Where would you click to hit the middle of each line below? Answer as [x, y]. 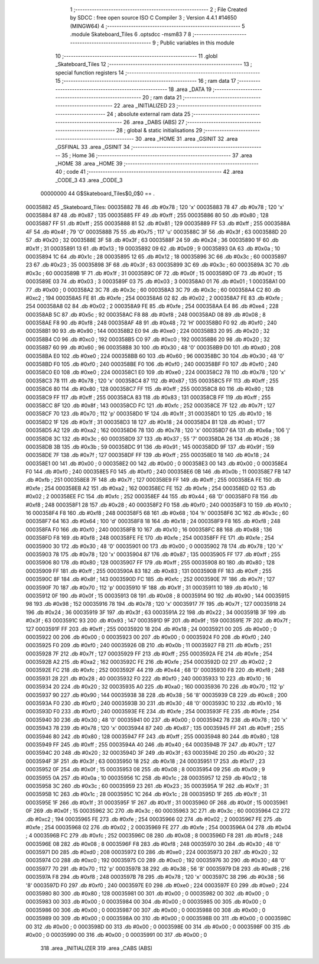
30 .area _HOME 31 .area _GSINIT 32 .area [186, 138]
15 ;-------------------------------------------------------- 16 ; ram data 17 [146, 81]
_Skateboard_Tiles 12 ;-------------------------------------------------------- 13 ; [154, 64]
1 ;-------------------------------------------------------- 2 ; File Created [159, 9]
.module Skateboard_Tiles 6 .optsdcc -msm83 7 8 [131, 34]
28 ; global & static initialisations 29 [159, 131]
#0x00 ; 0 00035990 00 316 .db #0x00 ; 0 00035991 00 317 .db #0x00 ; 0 [116, 934]
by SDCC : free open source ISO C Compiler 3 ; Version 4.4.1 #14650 [154, 18]
